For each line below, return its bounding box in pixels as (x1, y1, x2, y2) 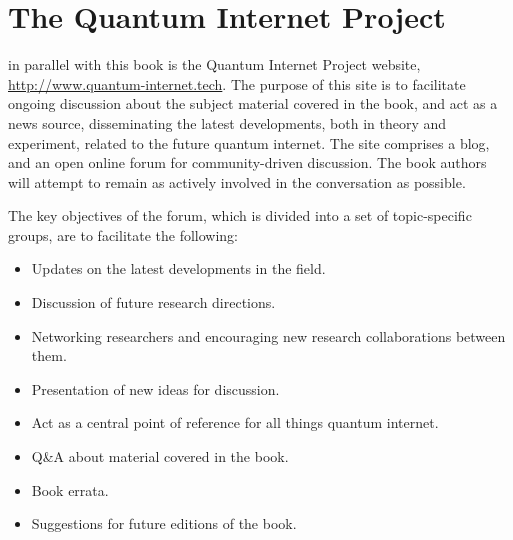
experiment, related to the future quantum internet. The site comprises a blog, (8, 132, 490, 153)
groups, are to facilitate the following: (8, 224, 239, 245)
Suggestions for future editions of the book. (31, 513, 297, 534)
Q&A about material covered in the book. (31, 446, 289, 467)
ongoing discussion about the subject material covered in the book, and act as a (8, 93, 498, 114)
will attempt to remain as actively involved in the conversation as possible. (8, 171, 466, 192)
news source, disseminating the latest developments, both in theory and (8, 112, 447, 133)
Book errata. (31, 479, 109, 500)
